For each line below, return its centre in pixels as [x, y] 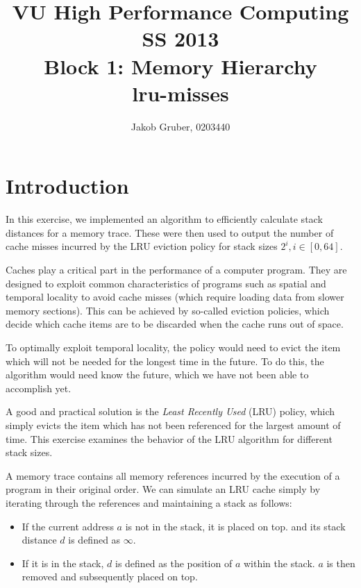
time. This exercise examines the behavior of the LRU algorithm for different [169, 438]
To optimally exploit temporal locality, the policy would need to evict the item [173, 347]
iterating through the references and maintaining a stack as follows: [149, 502]
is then [341, 563]
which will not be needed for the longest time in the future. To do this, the [165, 361]
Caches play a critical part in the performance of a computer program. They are [176, 269]
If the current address [68, 526]
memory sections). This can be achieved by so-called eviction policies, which [168, 310]
